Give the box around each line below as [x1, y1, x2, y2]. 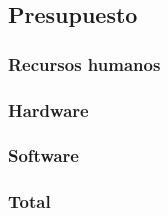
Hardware [8, 97, 89, 122]
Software [8, 143, 79, 168]
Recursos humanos [8, 51, 161, 76]
